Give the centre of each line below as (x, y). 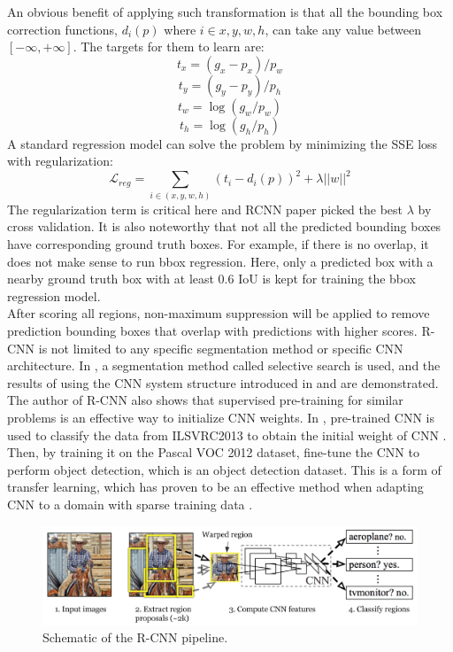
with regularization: (60, 161)
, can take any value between (343, 29)
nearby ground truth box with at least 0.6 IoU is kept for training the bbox (212, 279)
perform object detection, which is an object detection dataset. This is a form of (224, 469)
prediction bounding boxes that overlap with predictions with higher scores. (212, 331)
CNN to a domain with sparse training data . (130, 504)
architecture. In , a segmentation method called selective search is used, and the (224, 365)
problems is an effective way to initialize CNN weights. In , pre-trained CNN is (221, 417)
